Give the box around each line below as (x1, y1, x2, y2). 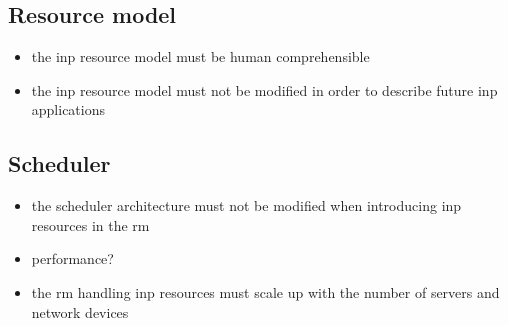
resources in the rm (31, 214, 150, 235)
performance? (31, 248, 114, 269)
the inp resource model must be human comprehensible (31, 46, 370, 67)
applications (31, 99, 106, 120)
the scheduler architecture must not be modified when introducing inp (31, 195, 462, 216)
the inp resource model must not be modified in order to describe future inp (31, 79, 498, 100)
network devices (31, 301, 129, 322)
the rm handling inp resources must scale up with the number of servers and (31, 281, 500, 302)
